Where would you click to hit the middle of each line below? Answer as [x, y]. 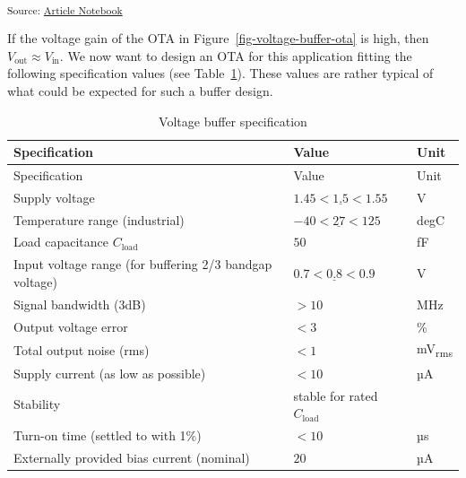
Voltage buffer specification [233, 121]
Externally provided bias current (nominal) [132, 457]
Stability [37, 404]
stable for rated [336, 395]
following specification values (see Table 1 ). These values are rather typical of [220, 73]
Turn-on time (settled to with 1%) [108, 435]
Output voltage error [71, 326]
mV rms [435, 350]
